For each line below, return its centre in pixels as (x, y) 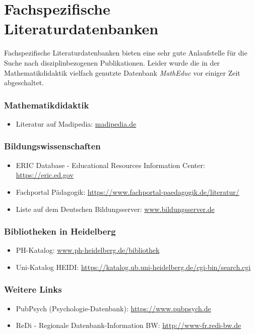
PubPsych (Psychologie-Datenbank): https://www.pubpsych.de (113, 308)
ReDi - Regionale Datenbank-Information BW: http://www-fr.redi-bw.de (129, 325)
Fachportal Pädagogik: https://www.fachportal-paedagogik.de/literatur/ (127, 191)
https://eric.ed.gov (45, 175)
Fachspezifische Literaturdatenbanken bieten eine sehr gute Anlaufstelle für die (126, 53)
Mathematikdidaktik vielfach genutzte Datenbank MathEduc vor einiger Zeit (122, 72)
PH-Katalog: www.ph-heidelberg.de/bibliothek (88, 250)
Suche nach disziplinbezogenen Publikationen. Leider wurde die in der (112, 62)
